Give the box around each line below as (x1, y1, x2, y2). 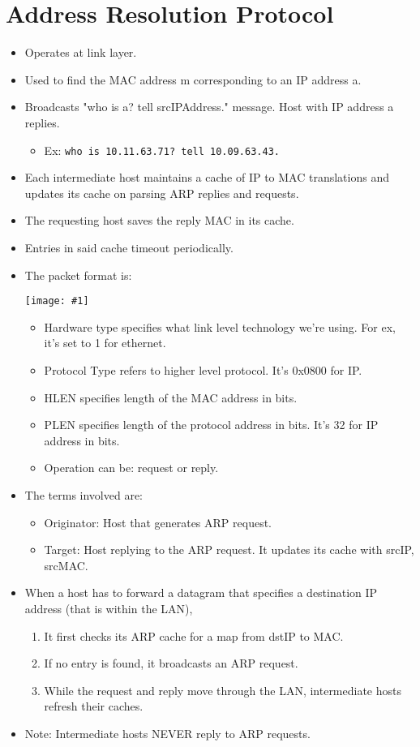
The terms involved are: (24, 486, 143, 503)
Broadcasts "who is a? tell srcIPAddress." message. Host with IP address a (24, 98, 394, 115)
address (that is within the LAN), (24, 599, 193, 616)
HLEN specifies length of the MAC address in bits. (44, 389, 298, 406)
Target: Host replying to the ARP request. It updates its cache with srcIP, (44, 541, 414, 558)
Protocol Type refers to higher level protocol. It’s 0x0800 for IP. (44, 361, 362, 378)
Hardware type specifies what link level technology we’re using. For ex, (44, 318, 396, 335)
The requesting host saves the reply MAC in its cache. (24, 212, 294, 229)
